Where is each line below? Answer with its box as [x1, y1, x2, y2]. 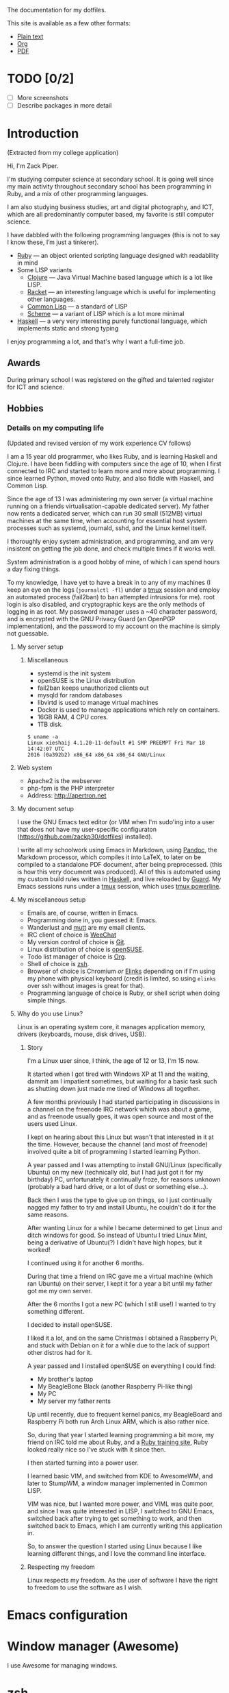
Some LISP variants [16, 266, 72, 274]
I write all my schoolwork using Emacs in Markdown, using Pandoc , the [16, 845, 217, 854]
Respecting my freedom [27, 1563, 96, 1571]
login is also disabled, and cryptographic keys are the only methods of [7, 600, 205, 608]
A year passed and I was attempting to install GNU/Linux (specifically [27, 1160, 222, 1168]
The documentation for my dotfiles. [7, 6, 107, 14]
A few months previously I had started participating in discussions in [27, 1097, 220, 1106]
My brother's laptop [37, 1375, 94, 1383]
